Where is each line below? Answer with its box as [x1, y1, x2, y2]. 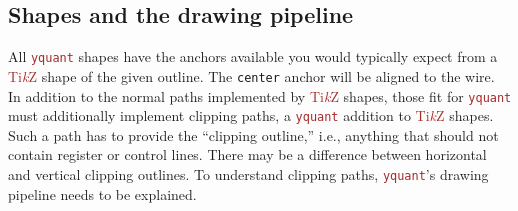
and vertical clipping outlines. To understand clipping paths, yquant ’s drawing [8, 164, 489, 185]
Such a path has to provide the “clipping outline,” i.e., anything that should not [8, 124, 499, 145]
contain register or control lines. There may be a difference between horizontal [8, 144, 487, 165]
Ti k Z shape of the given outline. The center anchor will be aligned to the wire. [8, 65, 495, 86]
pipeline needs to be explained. [8, 183, 197, 204]
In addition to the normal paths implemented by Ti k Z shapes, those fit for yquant [8, 85, 512, 106]
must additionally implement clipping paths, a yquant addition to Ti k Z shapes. [8, 105, 494, 126]
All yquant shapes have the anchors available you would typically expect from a [8, 46, 498, 67]
